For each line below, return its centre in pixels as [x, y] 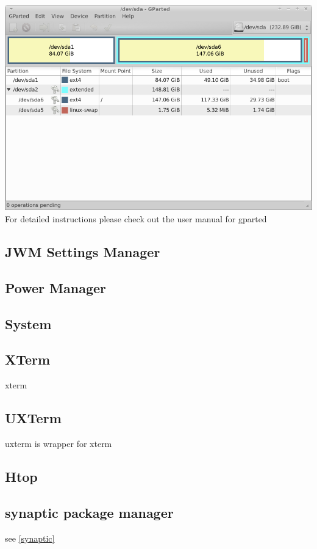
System [28, 323]
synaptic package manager [89, 512]
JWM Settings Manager [83, 252]
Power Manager [56, 287]
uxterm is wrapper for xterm [59, 443]
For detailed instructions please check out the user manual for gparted [136, 219]
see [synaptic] [30, 538]
